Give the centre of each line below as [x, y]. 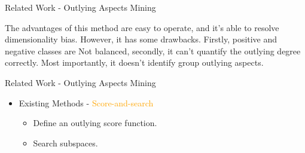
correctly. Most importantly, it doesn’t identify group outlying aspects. [134, 62]
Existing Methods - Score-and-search [86, 102]
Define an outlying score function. [95, 123]
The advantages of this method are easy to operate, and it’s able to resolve [142, 27]
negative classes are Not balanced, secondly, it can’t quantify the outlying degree [153, 51]
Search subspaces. [65, 143]
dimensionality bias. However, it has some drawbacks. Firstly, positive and [141, 39]
